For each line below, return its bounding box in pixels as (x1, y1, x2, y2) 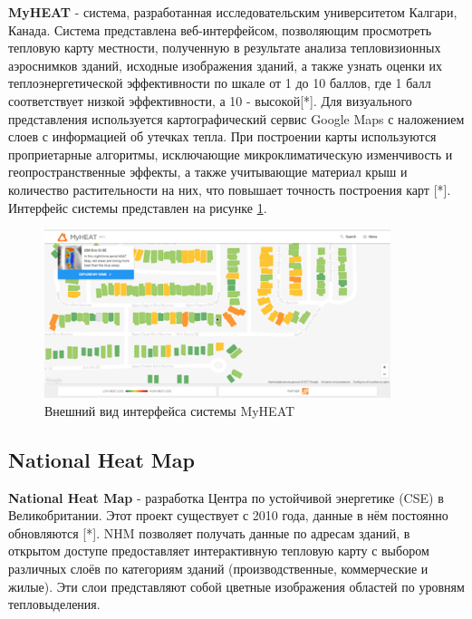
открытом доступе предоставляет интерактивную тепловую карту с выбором (8, 541, 429, 560)
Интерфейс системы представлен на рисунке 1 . (8, 198, 267, 217)
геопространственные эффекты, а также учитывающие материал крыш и (8, 162, 408, 181)
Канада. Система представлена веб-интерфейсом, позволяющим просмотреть (8, 20, 432, 39)
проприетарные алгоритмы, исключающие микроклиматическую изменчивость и (8, 144, 453, 163)
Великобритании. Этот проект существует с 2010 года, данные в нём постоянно (8, 506, 448, 525)
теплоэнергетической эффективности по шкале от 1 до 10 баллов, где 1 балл (8, 73, 431, 92)
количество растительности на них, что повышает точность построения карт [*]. (8, 179, 451, 198)
